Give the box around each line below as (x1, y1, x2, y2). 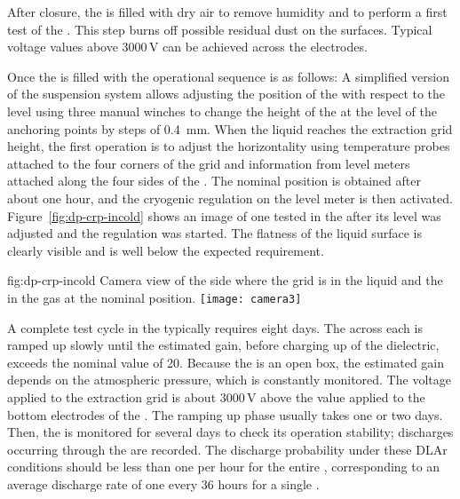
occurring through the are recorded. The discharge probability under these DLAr (7, 440, 448, 458)
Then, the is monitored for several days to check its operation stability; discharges (7, 423, 454, 441)
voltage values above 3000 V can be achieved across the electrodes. (7, 37, 368, 56)
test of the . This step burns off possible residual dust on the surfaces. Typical (7, 20, 432, 38)
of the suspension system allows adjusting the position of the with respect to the (7, 84, 446, 103)
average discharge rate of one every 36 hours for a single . (7, 474, 320, 493)
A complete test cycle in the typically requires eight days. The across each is (7, 318, 423, 337)
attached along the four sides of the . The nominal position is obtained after (7, 171, 421, 190)
